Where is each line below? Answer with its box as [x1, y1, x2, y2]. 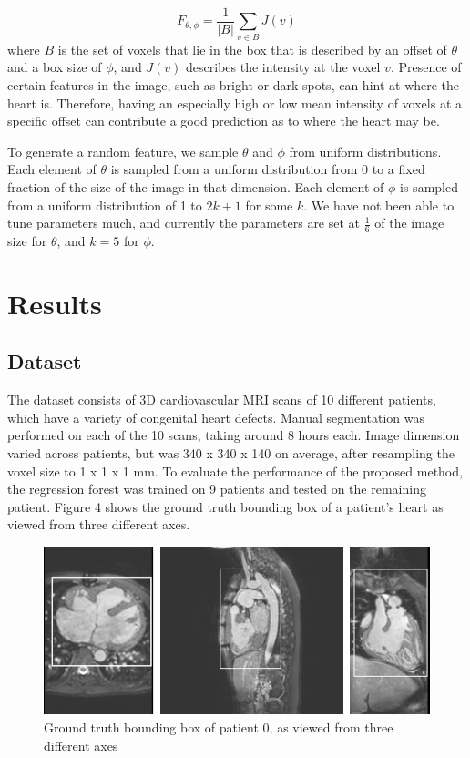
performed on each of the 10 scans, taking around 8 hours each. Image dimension [7, 425, 460, 445]
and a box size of [7, 57, 102, 77]
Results [7, 284, 102, 322]
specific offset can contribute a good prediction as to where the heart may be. [7, 111, 440, 130]
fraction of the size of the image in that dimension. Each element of [7, 177, 384, 196]
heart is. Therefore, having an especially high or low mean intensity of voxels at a [7, 93, 462, 112]
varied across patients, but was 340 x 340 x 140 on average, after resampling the [7, 443, 455, 462]
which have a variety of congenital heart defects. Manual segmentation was [7, 407, 424, 426]
